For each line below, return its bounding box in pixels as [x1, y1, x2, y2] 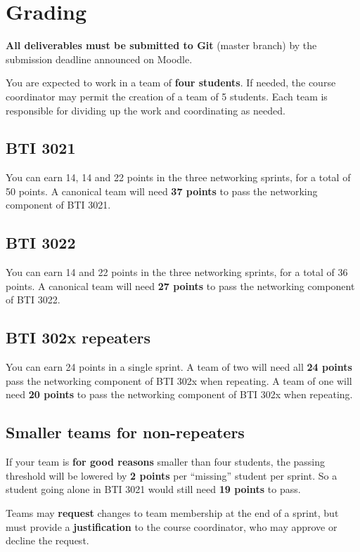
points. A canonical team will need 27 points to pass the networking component [6, 278, 355, 293]
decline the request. [6, 533, 89, 548]
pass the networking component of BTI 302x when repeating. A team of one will [6, 373, 352, 388]
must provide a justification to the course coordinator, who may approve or [6, 519, 337, 534]
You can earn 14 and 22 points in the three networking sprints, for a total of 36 [6, 265, 348, 280]
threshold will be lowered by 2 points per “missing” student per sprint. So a [6, 468, 337, 482]
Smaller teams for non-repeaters [6, 421, 245, 443]
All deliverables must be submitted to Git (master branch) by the [6, 38, 317, 53]
